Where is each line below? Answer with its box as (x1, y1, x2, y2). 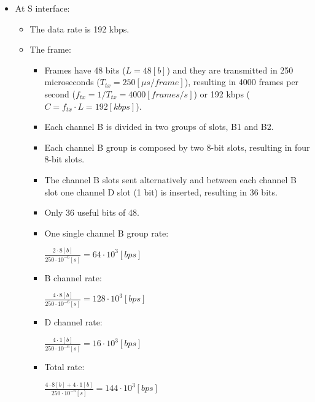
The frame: (29, 43, 71, 56)
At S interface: (15, 2, 70, 14)
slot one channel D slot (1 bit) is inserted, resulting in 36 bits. (44, 185, 278, 198)
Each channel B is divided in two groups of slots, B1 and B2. (44, 120, 274, 133)
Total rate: (44, 360, 85, 373)
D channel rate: (44, 316, 103, 328)
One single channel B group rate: (44, 226, 169, 239)
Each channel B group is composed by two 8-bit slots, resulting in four (44, 140, 310, 153)
